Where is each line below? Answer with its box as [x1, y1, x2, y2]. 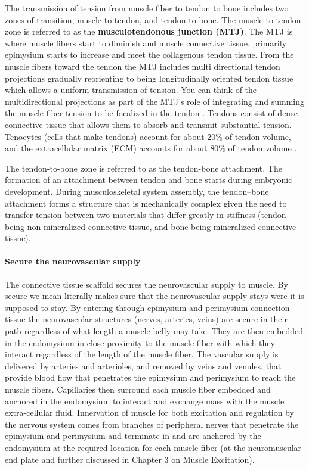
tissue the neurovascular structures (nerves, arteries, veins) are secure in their [5, 313, 288, 325]
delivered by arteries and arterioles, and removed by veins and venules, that [5, 359, 282, 372]
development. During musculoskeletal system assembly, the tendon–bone [5, 185, 269, 197]
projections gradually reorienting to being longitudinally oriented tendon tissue [5, 71, 293, 84]
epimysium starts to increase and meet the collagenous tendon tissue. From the [5, 48, 294, 61]
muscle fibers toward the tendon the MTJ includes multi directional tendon [5, 60, 280, 72]
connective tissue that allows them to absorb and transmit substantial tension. [5, 118, 292, 130]
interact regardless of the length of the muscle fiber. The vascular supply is [5, 348, 279, 360]
